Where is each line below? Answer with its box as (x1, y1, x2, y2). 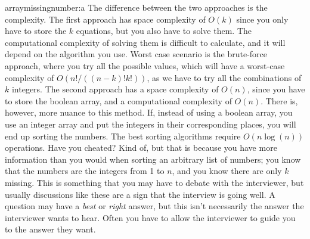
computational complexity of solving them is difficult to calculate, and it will (5, 36, 286, 48)
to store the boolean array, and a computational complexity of (5, 94, 232, 107)
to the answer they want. (5, 223, 96, 235)
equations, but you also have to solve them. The (76, 24, 252, 37)
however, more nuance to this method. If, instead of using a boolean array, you (5, 106, 293, 119)
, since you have (247, 83, 305, 95)
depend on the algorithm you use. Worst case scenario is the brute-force (5, 48, 268, 60)
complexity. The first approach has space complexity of (5, 13, 206, 25)
